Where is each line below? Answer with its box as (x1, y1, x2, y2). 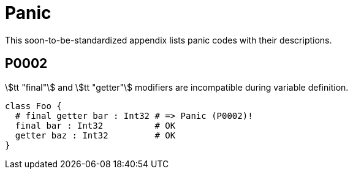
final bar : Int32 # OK (15, 120, 176, 130)
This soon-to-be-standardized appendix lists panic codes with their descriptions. (5, 34, 332, 45)
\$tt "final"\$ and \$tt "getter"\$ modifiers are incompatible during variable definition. (5, 81, 349, 93)
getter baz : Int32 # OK (15, 130, 176, 140)
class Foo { (5, 100, 62, 111)
